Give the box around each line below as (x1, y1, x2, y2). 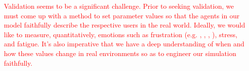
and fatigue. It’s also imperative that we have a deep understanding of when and (4, 39, 245, 49)
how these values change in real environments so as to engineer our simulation (4, 48, 236, 58)
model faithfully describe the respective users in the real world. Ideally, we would (4, 20, 245, 30)
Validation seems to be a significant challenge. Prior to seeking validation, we (4, 1, 234, 11)
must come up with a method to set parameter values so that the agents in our (4, 10, 240, 20)
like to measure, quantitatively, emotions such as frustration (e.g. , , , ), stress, (4, 29, 237, 39)
